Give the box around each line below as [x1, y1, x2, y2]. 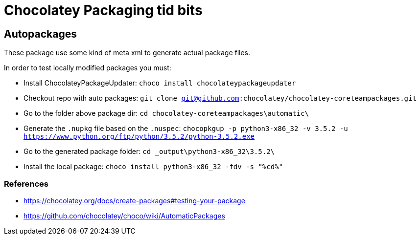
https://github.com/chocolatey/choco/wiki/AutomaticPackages [23, 211, 225, 220]
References [4, 178, 48, 189]
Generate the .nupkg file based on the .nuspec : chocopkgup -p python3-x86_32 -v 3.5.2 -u [23, 124, 348, 133]
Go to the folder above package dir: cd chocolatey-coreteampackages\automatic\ [23, 109, 309, 118]
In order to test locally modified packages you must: [4, 64, 171, 72]
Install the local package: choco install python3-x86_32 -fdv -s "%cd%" [23, 162, 283, 171]
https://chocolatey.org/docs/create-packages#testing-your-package [23, 196, 245, 205]
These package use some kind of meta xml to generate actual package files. [4, 48, 251, 57]
